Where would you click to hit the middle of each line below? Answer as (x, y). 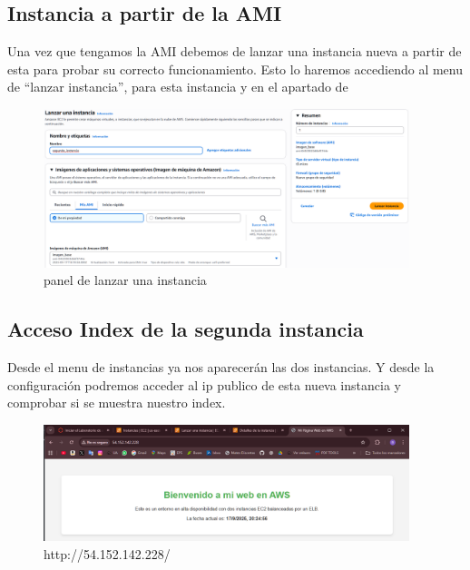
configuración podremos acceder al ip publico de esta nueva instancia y (204, 384)
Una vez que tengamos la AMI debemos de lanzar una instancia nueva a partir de (235, 51)
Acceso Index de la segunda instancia (186, 329)
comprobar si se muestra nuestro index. (117, 403)
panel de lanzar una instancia (125, 280)
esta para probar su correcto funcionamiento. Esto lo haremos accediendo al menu (235, 69)
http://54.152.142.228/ (107, 553)
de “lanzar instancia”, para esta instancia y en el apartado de (178, 87)
